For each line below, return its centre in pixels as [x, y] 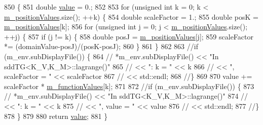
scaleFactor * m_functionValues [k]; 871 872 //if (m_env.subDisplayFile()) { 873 [129, 86]
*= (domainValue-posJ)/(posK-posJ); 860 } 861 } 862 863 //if [101, 46]
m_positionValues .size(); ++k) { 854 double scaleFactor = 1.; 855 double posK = [131, 16]
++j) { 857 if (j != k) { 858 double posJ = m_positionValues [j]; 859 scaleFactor [129, 36]
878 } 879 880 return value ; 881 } [56, 116]
